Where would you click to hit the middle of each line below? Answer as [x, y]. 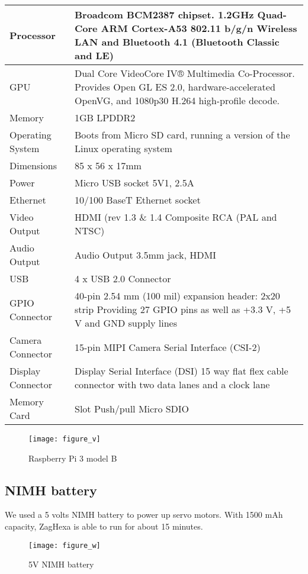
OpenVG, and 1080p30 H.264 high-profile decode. [177, 100]
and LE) [94, 55]
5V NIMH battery [61, 564]
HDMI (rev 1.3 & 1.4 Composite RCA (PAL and [176, 217]
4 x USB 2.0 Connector [123, 278]
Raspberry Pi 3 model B [73, 458]
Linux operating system [123, 148]
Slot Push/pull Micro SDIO [132, 408]
